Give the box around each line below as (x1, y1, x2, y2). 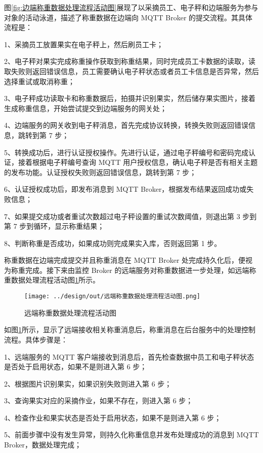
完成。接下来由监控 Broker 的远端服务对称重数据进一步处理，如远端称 (25, 264, 256, 275)
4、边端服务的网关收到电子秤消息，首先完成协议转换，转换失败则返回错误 (4, 120, 248, 130)
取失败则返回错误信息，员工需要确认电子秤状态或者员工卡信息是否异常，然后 (4, 65, 259, 76)
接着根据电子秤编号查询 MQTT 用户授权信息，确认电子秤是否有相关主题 (18, 157, 258, 167)
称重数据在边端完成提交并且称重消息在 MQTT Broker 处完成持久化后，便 (4, 255, 246, 265)
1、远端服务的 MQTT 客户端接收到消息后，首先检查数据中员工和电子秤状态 (4, 351, 254, 362)
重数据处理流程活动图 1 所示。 (4, 274, 100, 285)
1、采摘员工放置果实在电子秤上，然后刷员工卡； (4, 39, 163, 49)
